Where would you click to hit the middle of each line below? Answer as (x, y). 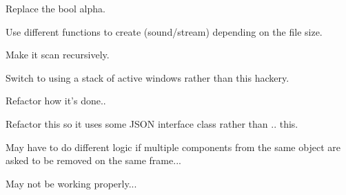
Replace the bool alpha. (55, 8)
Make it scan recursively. (58, 55)
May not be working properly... (71, 183)
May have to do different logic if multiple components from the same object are (173, 147)
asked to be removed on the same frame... (93, 160)
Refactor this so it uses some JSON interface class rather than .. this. (152, 123)
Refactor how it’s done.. (56, 101)
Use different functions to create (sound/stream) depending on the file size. (164, 31)
